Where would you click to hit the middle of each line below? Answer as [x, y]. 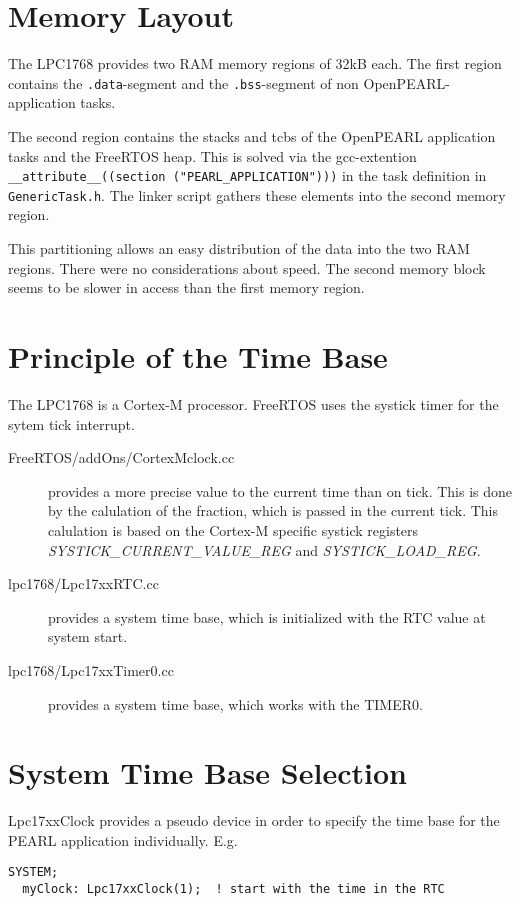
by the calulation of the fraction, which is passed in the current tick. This [273, 510]
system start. [88, 636]
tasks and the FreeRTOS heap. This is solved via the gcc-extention [212, 155]
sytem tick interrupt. [71, 423]
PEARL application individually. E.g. [123, 839]
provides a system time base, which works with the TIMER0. [235, 703]
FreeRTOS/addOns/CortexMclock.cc [121, 457]
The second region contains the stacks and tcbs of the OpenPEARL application [252, 135]
